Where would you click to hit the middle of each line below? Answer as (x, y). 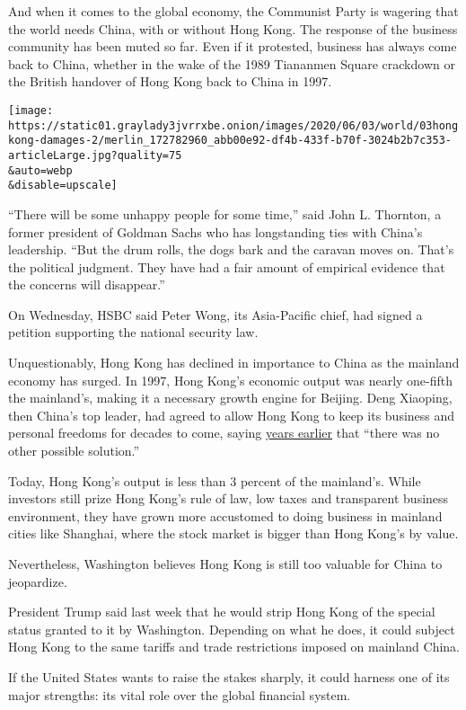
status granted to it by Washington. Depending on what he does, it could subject (232, 629)
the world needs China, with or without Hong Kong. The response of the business (233, 28)
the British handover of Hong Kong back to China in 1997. (170, 81)
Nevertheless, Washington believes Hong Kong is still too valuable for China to (225, 564)
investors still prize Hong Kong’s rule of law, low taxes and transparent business (229, 498)
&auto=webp (40, 170)
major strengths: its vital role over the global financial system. (180, 694)
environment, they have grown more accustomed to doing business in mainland (225, 515)
